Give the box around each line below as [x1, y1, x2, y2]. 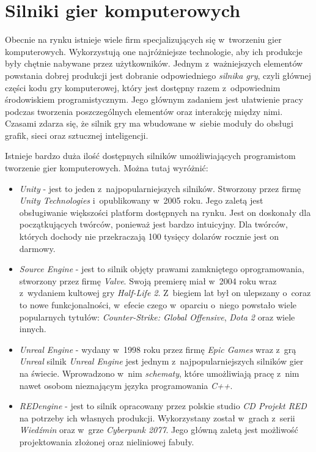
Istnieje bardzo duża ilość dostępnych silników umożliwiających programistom [5, 149, 296, 162]
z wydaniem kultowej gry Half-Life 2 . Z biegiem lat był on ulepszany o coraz [19, 286, 311, 299]
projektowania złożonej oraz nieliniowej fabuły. [19, 435, 194, 448]
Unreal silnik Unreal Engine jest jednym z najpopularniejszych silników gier [19, 355, 304, 368]
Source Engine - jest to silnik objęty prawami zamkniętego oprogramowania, [19, 262, 304, 275]
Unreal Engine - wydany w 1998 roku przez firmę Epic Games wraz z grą [19, 343, 296, 355]
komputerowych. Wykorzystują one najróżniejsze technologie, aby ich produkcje [5, 45, 303, 57]
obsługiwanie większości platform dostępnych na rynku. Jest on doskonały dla [19, 206, 311, 218]
